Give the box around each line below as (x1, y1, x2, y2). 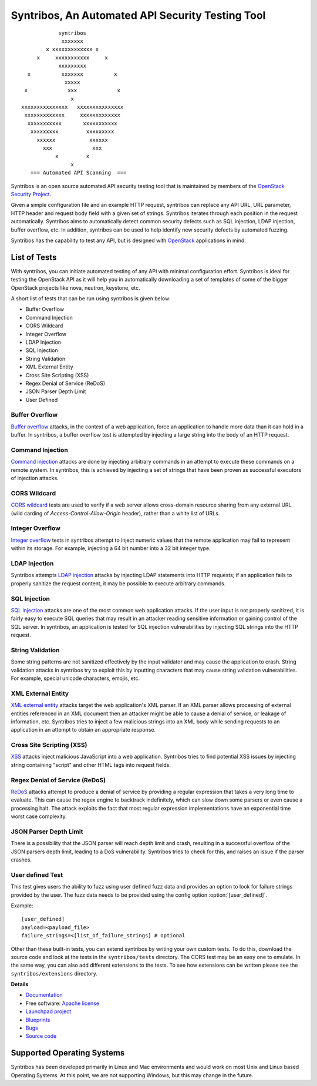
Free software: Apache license (25, 1000, 100, 1007)
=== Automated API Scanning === (30, 169, 127, 176)
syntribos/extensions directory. (11, 970, 98, 977)
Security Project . (11, 190, 52, 197)
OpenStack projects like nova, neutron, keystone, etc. (11, 284, 140, 291)
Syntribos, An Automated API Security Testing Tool (11, 9, 266, 22)
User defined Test (11, 870, 63, 879)
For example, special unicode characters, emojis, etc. (11, 675, 140, 682)
